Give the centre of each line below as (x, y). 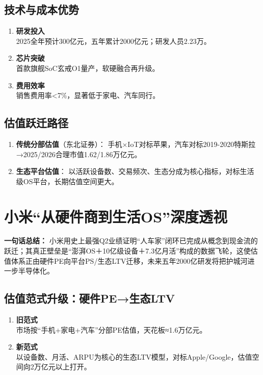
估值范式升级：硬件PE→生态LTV (90, 298)
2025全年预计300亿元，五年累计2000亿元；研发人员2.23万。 (113, 41)
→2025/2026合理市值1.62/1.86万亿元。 (79, 154)
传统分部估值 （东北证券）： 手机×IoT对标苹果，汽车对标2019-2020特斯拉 (136, 144)
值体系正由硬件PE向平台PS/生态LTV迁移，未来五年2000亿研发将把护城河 (126, 260)
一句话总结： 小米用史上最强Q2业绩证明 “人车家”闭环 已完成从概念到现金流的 (131, 241)
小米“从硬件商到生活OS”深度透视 (116, 216)
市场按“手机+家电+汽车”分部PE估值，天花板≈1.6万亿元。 (111, 329)
